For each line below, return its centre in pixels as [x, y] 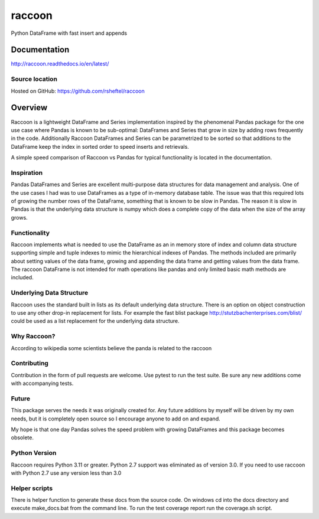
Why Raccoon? [33, 337]
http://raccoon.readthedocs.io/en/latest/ [60, 64]
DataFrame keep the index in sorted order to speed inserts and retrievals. [100, 146]
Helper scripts [32, 488]
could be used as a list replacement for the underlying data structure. [95, 321]
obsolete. [22, 438]
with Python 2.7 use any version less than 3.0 [66, 473]
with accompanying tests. [42, 383]
